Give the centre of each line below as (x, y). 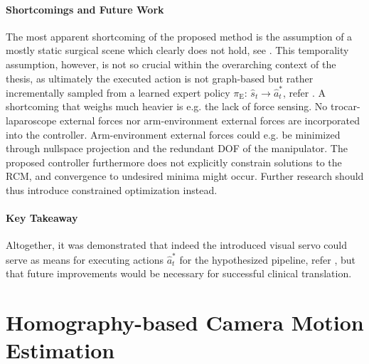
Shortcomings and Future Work (85, 9)
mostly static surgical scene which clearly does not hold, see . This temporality (177, 50)
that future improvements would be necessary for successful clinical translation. (179, 273)
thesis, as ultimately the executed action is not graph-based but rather (160, 78)
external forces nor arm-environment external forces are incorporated (210, 121)
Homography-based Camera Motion (185, 322)
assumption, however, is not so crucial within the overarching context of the (171, 64)
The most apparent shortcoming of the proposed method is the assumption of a (179, 36)
